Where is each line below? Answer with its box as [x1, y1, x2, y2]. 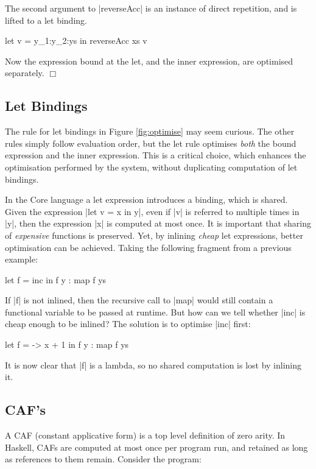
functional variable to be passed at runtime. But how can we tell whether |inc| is [5, 305, 306, 318]
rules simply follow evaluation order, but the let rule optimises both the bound [5, 136, 297, 149]
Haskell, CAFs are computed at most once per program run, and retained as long [5, 440, 308, 453]
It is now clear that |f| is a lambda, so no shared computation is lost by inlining [5, 358, 302, 371]
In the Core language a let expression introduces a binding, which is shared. [5, 193, 288, 206]
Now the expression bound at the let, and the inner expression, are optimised [5, 54, 293, 67]
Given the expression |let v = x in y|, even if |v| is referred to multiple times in [5, 205, 300, 217]
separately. [5, 66, 44, 79]
